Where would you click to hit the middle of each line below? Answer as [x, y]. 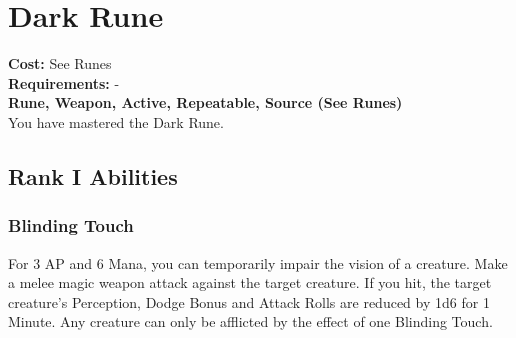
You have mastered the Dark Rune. [116, 121]
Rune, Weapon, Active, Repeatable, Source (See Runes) [205, 102]
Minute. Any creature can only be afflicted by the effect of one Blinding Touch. [250, 321]
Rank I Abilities [93, 175]
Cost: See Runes [60, 63]
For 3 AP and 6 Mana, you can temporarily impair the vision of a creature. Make [258, 262]
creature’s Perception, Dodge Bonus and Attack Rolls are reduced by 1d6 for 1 [249, 301]
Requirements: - [64, 82]
